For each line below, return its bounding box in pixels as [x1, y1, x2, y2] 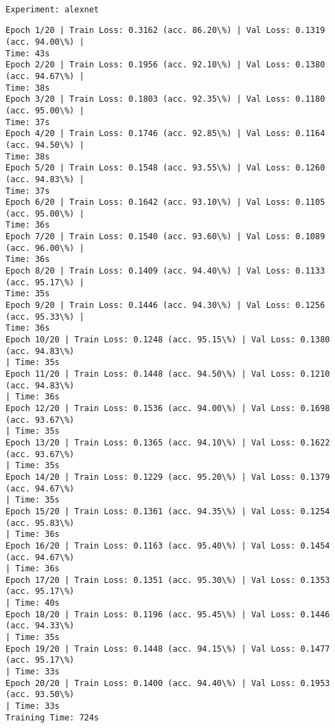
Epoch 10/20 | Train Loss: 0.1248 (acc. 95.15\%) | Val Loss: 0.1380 [5, 335, 330, 345]
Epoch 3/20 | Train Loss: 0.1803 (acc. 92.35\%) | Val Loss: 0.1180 [5, 94, 325, 104]
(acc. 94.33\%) [5, 621, 75, 631]
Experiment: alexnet [5, 4, 100, 14]
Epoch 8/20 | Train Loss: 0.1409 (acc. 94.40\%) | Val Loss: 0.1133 [5, 266, 325, 276]
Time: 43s [5, 48, 50, 58]
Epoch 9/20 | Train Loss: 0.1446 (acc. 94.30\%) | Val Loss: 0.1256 [5, 300, 325, 311]
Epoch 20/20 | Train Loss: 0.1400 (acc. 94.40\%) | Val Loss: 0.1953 [5, 678, 330, 688]
